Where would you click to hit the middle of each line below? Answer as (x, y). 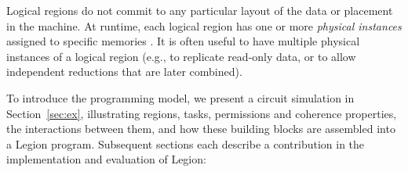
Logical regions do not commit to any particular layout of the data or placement (200, 10)
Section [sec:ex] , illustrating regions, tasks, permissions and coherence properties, (202, 113)
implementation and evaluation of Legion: (106, 159)
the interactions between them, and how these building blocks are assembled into (201, 129)
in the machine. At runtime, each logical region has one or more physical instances (204, 25)
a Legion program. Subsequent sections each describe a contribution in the (186, 143)
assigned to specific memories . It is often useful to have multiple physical (183, 41)
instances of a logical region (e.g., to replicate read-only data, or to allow (181, 56)
